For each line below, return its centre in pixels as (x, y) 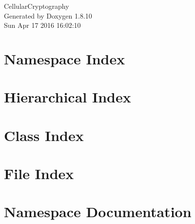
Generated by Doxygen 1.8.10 (48, 15)
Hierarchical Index (68, 97)
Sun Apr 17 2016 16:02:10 (42, 25)
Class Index (44, 135)
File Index (39, 173)
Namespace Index (65, 58)
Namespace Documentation (98, 212)
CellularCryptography (37, 6)
